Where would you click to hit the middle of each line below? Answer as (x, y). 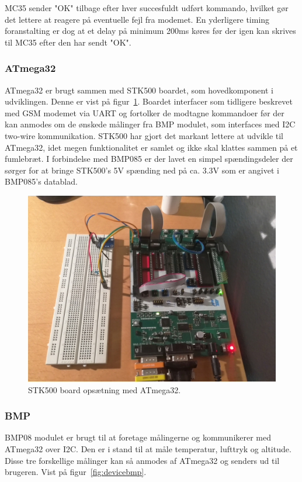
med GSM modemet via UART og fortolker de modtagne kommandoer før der (145, 112)
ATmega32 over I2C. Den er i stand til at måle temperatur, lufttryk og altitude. (148, 448)
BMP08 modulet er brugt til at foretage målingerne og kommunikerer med (138, 437)
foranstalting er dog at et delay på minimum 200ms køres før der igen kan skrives (150, 31)
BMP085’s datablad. (41, 181)
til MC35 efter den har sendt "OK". (68, 42)
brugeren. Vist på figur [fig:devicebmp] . (76, 472)
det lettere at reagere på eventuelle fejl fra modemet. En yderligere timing (137, 19)
